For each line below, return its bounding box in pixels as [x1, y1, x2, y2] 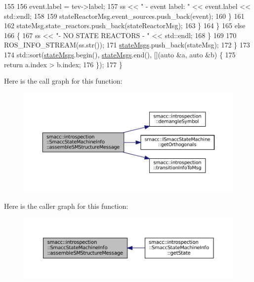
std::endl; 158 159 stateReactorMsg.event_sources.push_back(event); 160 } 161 [4, 10, 245, 21]
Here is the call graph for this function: [4, 76, 123, 86]
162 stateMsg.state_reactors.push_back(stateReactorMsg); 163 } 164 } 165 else [4, 20, 246, 31]
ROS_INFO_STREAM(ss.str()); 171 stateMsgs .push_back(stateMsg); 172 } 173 [4, 40, 250, 50]
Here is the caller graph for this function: [4, 201, 128, 211]
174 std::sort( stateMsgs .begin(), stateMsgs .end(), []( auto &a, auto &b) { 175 [4, 49, 236, 59]
